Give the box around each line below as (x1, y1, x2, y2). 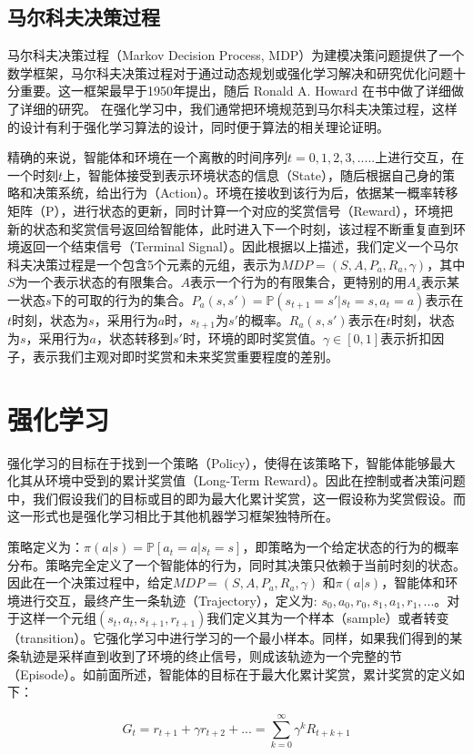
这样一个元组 (19, 608, 96, 627)
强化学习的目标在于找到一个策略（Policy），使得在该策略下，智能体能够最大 (7, 453, 456, 472)
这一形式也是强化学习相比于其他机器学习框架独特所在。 (7, 506, 338, 525)
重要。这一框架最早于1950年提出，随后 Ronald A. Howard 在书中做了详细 (19, 81, 451, 100)
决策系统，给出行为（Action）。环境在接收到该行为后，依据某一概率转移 (32, 183, 458, 202)
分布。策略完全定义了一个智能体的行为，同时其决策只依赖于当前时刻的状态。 (7, 555, 466, 574)
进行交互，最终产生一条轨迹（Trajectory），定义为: (19, 590, 317, 609)
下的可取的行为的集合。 (51, 290, 192, 309)
